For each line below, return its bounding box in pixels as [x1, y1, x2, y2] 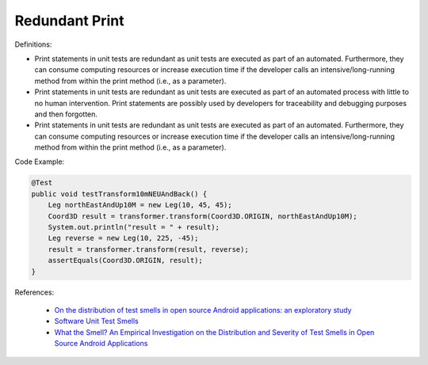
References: [14, 287, 55, 297]
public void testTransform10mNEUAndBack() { [31, 189, 208, 198]
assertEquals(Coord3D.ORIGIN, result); [48, 256, 204, 265]
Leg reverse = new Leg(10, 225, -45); [48, 234, 199, 243]
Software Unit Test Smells [54, 317, 139, 326]
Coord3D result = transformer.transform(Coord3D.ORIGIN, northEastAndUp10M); [48, 211, 358, 221]
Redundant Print [14, 12, 124, 29]
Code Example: [14, 157, 65, 166]
